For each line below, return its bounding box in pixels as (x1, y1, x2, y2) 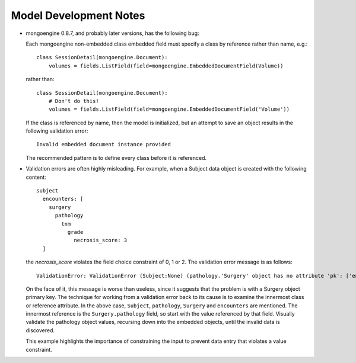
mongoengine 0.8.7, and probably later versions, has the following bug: (26, 30, 199, 37)
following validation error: (26, 127, 88, 134)
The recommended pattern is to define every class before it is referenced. (26, 154, 207, 161)
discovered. (26, 326, 55, 334)
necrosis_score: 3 (74, 237, 128, 244)
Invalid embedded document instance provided (36, 141, 171, 148)
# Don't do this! (48, 98, 99, 104)
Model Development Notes (11, 9, 145, 22)
